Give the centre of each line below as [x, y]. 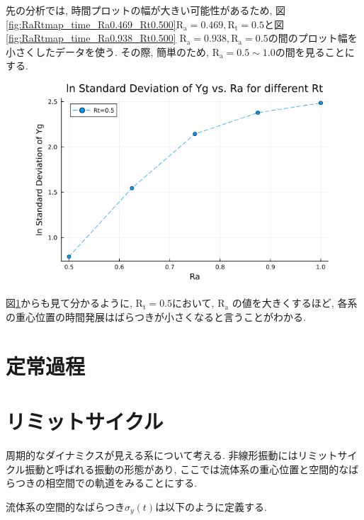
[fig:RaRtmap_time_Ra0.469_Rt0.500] [91, 24]
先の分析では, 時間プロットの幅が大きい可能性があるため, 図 [146, 10]
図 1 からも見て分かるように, [69, 303]
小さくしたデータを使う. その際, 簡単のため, [107, 51]
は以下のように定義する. [211, 506]
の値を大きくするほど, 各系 [295, 303]
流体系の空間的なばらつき [65, 506]
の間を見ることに [315, 51]
